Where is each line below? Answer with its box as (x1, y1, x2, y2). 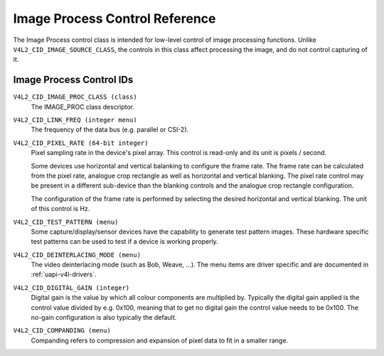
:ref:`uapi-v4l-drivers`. (31, 270, 97, 279)
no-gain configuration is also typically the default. (31, 313, 177, 322)
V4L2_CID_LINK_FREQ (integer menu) (13, 116, 138, 124)
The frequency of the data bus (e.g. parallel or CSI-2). (31, 125, 189, 134)
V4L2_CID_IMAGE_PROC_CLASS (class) (13, 93, 138, 101)
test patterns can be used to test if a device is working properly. (31, 237, 218, 246)
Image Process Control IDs (13, 74, 134, 86)
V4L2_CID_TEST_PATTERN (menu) (13, 217, 119, 226)
